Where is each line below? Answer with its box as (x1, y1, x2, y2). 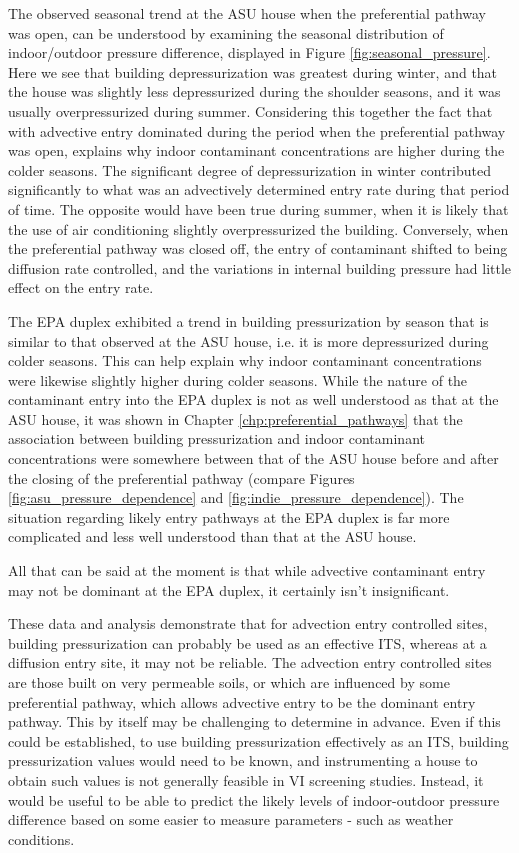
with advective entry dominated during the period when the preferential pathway (8, 120, 506, 141)
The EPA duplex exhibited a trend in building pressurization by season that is (8, 310, 489, 331)
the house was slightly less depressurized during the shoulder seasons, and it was (8, 81, 501, 102)
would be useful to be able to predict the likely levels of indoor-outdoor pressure (8, 789, 500, 810)
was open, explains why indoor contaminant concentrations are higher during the (8, 140, 505, 161)
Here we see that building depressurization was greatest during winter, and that (8, 61, 498, 82)
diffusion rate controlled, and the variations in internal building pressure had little (8, 257, 512, 278)
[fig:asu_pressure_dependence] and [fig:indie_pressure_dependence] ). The (8, 487, 464, 508)
